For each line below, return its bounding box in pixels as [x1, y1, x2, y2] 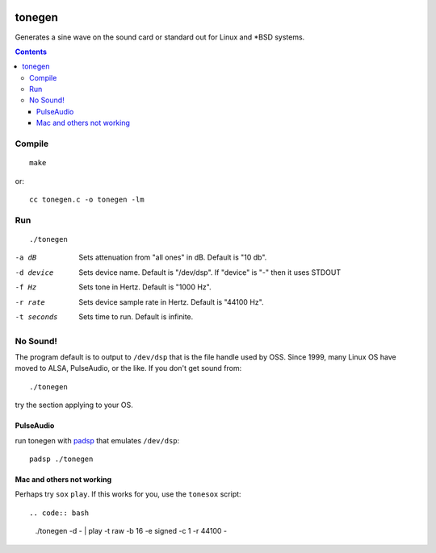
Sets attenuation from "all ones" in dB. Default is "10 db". [78, 252, 267, 262]
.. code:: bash [29, 508, 90, 518]
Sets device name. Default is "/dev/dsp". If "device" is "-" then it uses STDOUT [78, 267, 342, 277]
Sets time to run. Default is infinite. [78, 311, 194, 322]
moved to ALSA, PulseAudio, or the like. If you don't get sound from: [15, 364, 242, 373]
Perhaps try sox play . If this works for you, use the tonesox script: [15, 489, 241, 499]
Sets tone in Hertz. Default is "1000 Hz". [78, 282, 212, 292]
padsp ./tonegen [29, 454, 94, 464]
